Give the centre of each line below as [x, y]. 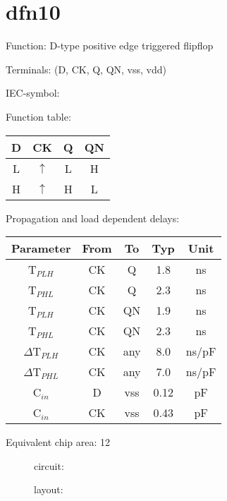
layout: [49, 489]
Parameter [41, 248]
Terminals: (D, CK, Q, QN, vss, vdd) [86, 69]
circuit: [49, 465]
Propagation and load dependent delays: [93, 218]
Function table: [38, 116]
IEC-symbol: [33, 93]
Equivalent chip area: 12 [58, 442]
